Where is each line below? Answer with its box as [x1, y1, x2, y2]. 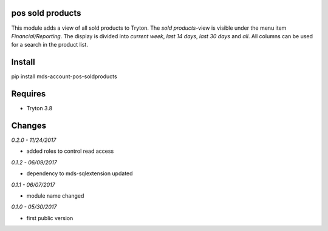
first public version [26, 214, 73, 221]
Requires [11, 89, 46, 99]
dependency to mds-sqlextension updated [26, 170, 133, 177]
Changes [11, 120, 47, 130]
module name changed [26, 192, 84, 199]
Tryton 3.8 [26, 105, 53, 112]
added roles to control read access [26, 147, 114, 155]
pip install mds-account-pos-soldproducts [11, 73, 118, 80]
